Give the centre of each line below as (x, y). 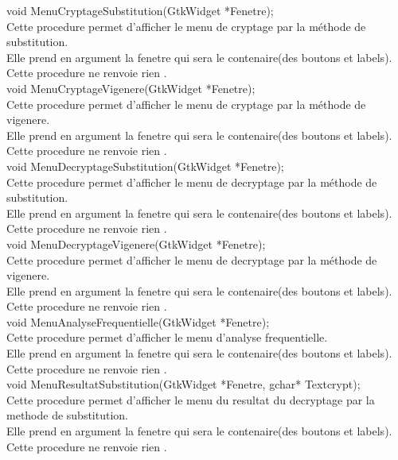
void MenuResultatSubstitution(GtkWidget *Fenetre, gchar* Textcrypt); (183, 384)
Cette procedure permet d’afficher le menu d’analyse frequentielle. (167, 337)
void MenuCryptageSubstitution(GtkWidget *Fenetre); (140, 10)
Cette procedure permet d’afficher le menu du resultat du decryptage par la (191, 399)
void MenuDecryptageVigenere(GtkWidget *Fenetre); (136, 244)
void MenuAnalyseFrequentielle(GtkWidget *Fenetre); (138, 321)
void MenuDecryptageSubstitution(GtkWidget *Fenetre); (145, 166)
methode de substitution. (68, 415)
